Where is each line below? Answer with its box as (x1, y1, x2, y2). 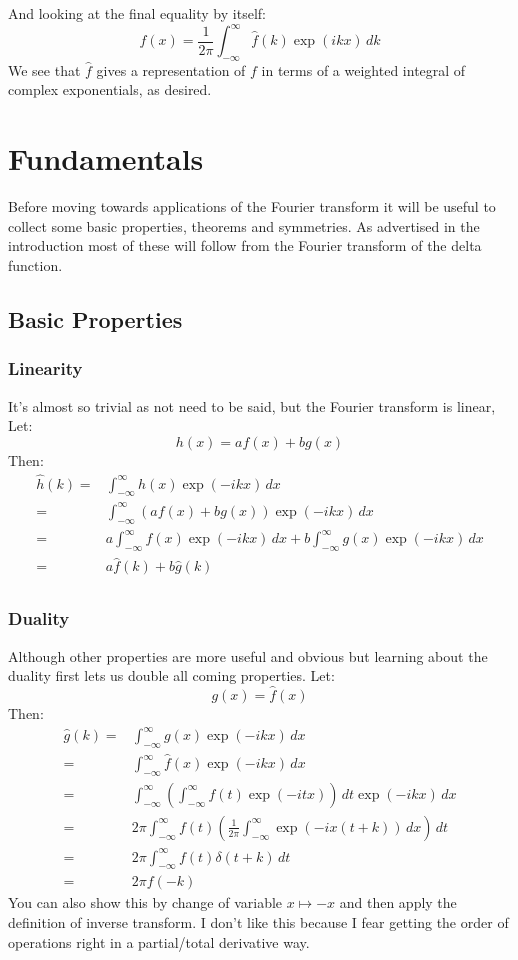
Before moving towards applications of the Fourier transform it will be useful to (8, 196, 496, 217)
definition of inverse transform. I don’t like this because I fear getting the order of (8, 911, 509, 932)
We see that (8, 59, 81, 80)
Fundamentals (8, 138, 204, 179)
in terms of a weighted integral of (261, 59, 466, 80)
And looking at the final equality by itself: (8, 3, 266, 23)
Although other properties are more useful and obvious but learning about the (8, 645, 488, 666)
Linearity (8, 356, 83, 381)
